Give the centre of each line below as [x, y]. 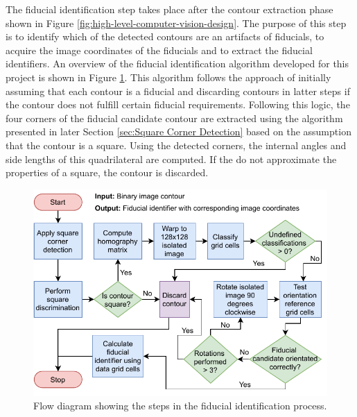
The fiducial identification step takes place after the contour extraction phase [169, 9]
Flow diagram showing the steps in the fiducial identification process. [180, 406]
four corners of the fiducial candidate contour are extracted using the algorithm [174, 118]
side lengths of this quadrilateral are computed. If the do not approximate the [171, 159]
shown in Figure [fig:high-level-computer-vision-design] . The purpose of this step [176, 23]
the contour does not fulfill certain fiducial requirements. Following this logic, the [178, 104]
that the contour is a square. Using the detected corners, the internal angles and [176, 145]
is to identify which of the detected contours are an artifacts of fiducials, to [165, 36]
